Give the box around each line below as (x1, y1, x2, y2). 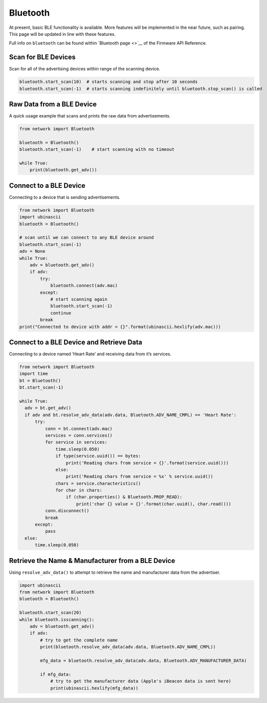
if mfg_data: (40, 671, 72, 677)
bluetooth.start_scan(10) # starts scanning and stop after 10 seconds (19, 79, 198, 85)
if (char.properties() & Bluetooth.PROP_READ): (66, 494, 182, 500)
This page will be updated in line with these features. (9, 31, 116, 37)
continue (50, 310, 72, 316)
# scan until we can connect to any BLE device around (19, 235, 154, 240)
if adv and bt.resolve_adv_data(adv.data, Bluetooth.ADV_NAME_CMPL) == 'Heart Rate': (24, 412, 237, 418)
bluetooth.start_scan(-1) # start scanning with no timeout (19, 147, 175, 152)
